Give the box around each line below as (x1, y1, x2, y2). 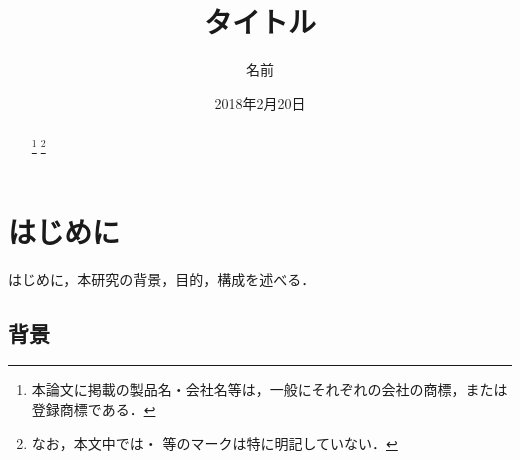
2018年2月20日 (214, 92, 306, 113)
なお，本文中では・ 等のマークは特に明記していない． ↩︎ (31, 432, 398, 453)
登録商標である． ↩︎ (31, 399, 156, 420)
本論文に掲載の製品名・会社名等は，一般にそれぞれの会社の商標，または (31, 379, 508, 400)
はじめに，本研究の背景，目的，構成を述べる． (8, 268, 316, 289)
